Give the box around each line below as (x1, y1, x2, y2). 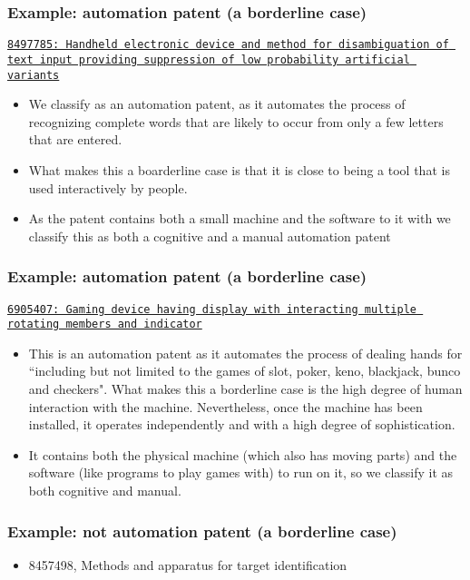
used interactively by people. (28, 178, 188, 197)
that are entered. (28, 130, 122, 149)
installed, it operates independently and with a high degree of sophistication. (28, 415, 455, 434)
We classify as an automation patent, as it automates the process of (28, 94, 406, 113)
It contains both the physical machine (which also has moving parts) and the (28, 445, 457, 464)
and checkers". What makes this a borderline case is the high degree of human (28, 379, 463, 398)
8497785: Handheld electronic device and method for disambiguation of (7, 38, 449, 52)
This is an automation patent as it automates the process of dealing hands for (28, 343, 463, 362)
